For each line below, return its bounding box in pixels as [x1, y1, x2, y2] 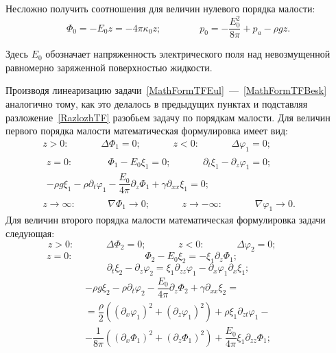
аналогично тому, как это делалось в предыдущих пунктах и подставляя [5, 96, 308, 110]
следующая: [5, 226, 55, 240]
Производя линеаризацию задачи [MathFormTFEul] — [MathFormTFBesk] [5, 83, 327, 97]
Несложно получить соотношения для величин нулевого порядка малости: [5, 1, 315, 15]
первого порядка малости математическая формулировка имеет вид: [5, 123, 288, 138]
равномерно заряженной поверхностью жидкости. [5, 60, 213, 74]
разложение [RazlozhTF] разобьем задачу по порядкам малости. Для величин [5, 110, 331, 124]
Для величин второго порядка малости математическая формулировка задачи [5, 212, 326, 227]
